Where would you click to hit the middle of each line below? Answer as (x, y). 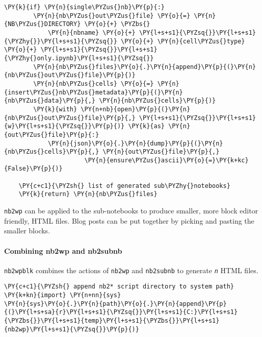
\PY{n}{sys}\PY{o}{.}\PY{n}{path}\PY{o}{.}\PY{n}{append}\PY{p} (115, 304)
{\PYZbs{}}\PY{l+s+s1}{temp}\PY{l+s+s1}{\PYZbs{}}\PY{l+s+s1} (112, 321)
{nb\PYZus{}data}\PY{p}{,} (50, 101)
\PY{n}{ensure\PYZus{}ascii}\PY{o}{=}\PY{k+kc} (166, 160)
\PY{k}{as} (146, 126)
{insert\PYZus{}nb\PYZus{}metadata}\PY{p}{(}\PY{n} (94, 92)
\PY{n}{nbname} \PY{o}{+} (91, 32)
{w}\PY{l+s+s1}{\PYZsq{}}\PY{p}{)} (64, 126)
